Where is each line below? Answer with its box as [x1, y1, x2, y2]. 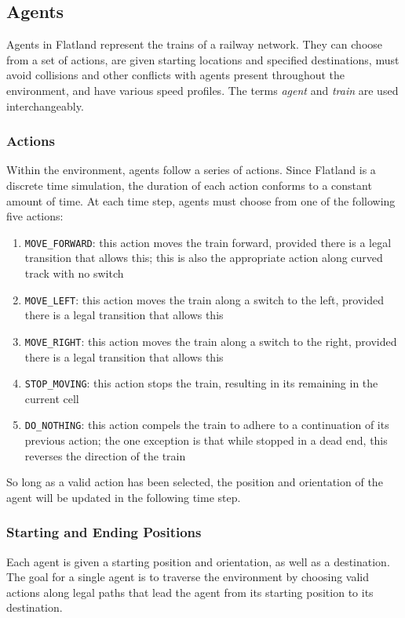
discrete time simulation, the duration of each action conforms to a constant [6, 176, 372, 193]
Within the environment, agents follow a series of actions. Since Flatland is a [6, 162, 376, 178]
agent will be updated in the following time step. [6, 489, 241, 505]
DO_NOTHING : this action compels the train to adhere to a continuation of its [24, 416, 389, 433]
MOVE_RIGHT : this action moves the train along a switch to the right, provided [24, 333, 397, 349]
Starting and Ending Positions [6, 522, 202, 542]
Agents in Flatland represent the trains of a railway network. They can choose [6, 36, 383, 53]
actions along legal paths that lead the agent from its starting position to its [6, 583, 374, 600]
